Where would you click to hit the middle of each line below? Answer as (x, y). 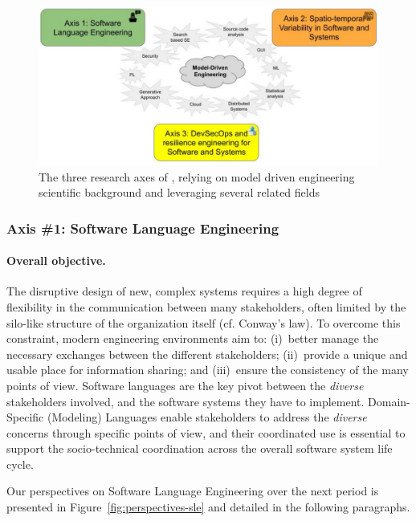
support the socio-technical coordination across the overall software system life (200, 448)
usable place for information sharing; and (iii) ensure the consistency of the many (208, 370)
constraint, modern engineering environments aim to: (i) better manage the (193, 338)
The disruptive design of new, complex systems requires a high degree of (184, 291)
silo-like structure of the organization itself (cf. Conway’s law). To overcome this (204, 322)
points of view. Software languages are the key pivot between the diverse (185, 385)
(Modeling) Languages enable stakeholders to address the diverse (207, 417)
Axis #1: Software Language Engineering (143, 228)
